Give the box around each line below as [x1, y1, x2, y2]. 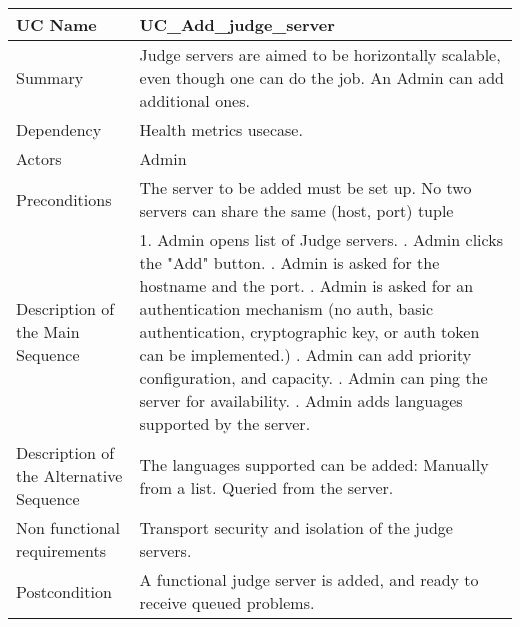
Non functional [16, 516, 121, 539]
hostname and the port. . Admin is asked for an [139, 274, 474, 297]
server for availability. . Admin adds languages [139, 389, 463, 412]
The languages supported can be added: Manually [139, 452, 489, 476]
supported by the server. [139, 412, 311, 435]
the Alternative [16, 464, 123, 487]
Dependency [16, 118, 102, 141]
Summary [16, 66, 84, 89]
